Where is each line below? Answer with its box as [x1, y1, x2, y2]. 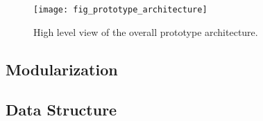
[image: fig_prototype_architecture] [33, 5, 207, 15]
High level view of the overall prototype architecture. [33, 24, 258, 39]
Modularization [6, 58, 118, 80]
